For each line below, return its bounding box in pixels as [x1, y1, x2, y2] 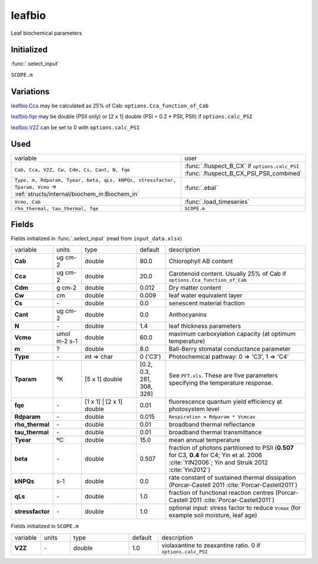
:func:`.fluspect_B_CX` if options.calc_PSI [184, 162, 300, 170]
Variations [11, 86, 50, 97]
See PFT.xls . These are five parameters [168, 372, 278, 380]
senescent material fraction [168, 299, 245, 307]
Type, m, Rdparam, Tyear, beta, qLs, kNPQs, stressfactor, [14, 177, 177, 183]
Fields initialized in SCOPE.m [11, 523, 79, 530]
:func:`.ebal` [184, 183, 218, 192]
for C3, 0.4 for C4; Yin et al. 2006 [168, 451, 262, 460]
